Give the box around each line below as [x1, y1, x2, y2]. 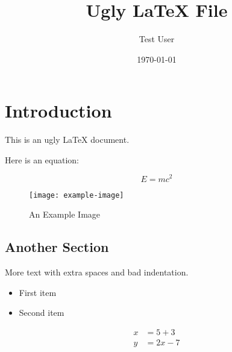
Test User [139, 33, 175, 45]
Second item [19, 306, 64, 319]
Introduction [5, 98, 112, 123]
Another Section [5, 237, 109, 256]
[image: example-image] [29, 190, 124, 200]
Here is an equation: [5, 153, 80, 166]
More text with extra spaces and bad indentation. [5, 265, 189, 278]
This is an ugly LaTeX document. [5, 133, 130, 146]
